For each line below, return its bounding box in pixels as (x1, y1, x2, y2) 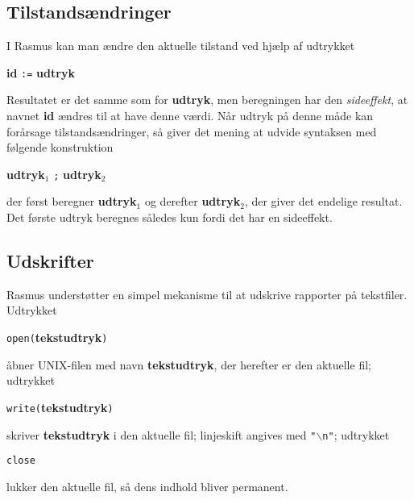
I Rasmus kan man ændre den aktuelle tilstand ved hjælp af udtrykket (6, 37, 355, 54)
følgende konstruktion (6, 139, 114, 156)
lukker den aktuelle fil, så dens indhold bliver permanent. (6, 477, 288, 494)
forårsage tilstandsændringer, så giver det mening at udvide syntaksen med (6, 123, 377, 140)
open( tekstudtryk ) (6, 329, 108, 346)
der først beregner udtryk (6, 193, 137, 210)
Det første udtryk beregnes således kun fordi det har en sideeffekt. (6, 209, 333, 226)
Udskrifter (6, 248, 94, 273)
